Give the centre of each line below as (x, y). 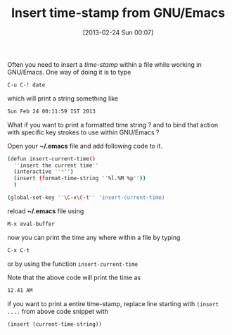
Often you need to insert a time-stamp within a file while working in (104, 64)
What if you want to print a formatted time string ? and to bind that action (113, 125)
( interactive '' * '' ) (44, 172)
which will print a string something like (63, 98)
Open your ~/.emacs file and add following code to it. (85, 146)
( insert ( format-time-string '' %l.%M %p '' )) (80, 178)
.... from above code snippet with (58, 311)
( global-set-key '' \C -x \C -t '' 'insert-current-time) (86, 198)
